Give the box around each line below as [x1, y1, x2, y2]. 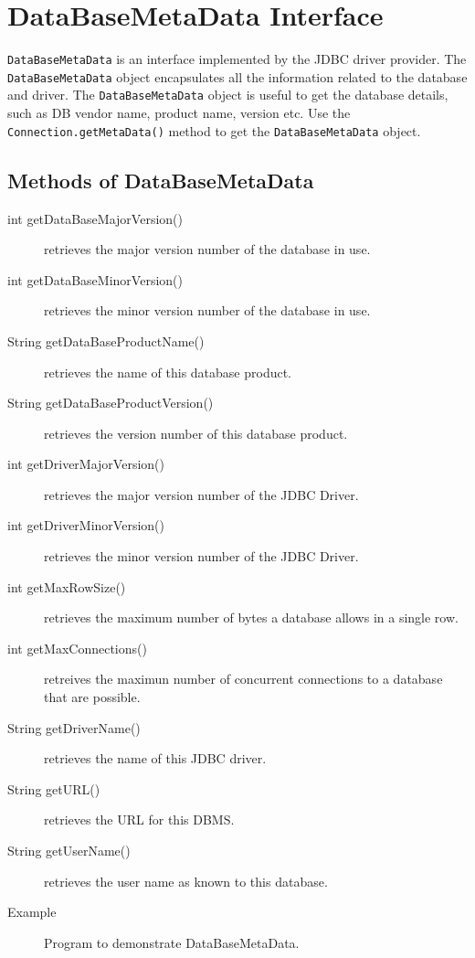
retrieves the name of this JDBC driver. [44, 749, 267, 768]
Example [7, 902, 57, 921]
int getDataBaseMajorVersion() [7, 208, 183, 228]
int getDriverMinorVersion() [7, 516, 164, 535]
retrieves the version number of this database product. [44, 423, 348, 442]
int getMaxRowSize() [7, 577, 126, 596]
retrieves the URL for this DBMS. [44, 810, 235, 829]
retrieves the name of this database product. [44, 362, 292, 381]
